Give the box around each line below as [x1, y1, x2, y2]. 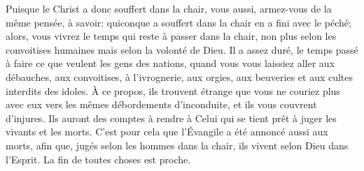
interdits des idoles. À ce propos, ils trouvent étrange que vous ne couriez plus [6, 83, 340, 98]
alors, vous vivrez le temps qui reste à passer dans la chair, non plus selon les [6, 29, 337, 43]
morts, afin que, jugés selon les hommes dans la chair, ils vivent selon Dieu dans [6, 137, 349, 152]
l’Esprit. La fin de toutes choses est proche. [6, 151, 191, 166]
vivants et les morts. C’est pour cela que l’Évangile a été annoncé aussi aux [6, 124, 328, 139]
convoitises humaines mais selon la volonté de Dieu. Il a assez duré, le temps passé [6, 42, 358, 57]
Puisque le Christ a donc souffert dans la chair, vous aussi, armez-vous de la [6, 1, 332, 15]
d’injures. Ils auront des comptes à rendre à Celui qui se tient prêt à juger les [6, 110, 337, 125]
